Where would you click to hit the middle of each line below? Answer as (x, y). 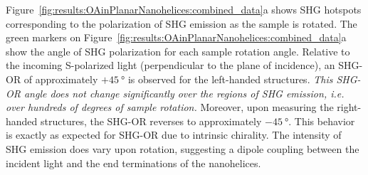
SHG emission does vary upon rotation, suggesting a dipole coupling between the (183, 148)
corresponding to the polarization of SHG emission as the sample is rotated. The (182, 23)
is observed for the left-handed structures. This (230, 79)
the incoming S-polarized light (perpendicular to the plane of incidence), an (170, 65)
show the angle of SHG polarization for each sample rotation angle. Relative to (178, 51)
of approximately (61, 79)
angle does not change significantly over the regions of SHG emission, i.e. (184, 93)
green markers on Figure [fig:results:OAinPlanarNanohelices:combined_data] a (176, 37)
